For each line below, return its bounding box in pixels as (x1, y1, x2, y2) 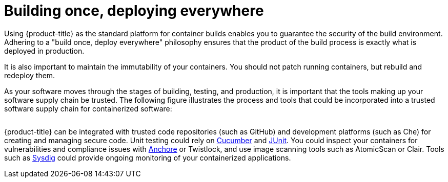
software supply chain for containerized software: (4, 104, 172, 113)
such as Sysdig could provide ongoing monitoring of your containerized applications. (4, 153, 291, 162)
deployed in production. (4, 46, 85, 55)
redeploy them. (4, 71, 55, 80)
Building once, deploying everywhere (4, 2, 264, 19)
